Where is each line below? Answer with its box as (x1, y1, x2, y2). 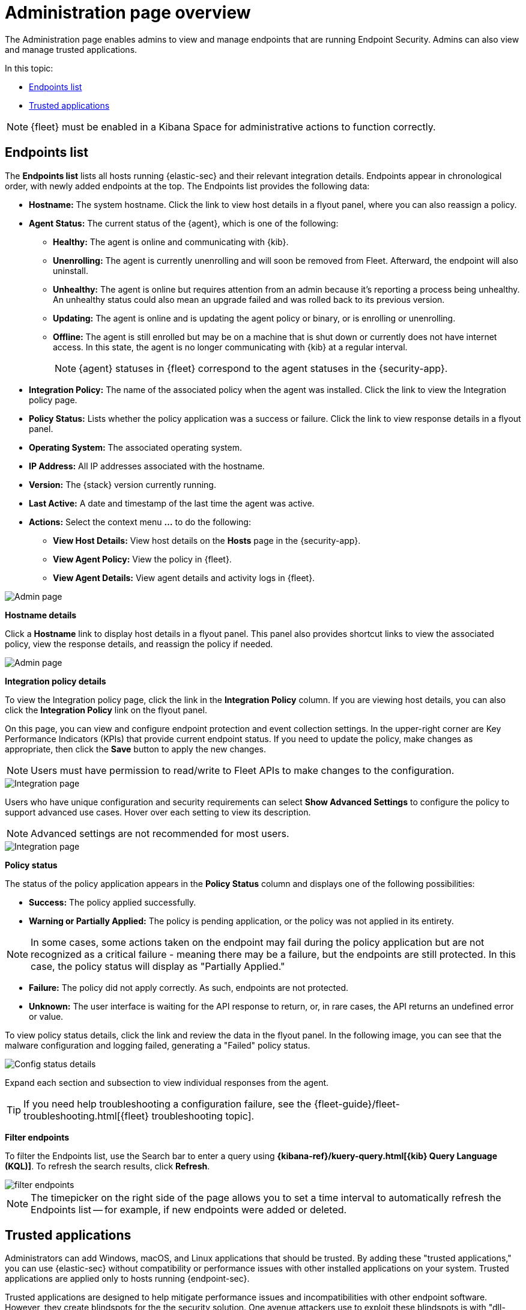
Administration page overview (5, 2, 251, 23)
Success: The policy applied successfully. (29, 897, 196, 907)
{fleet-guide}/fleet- (313, 1097, 400, 1110)
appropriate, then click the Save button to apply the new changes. (5, 743, 266, 754)
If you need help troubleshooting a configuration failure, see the (23, 1097, 312, 1110)
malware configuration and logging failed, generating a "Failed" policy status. (5, 1040, 310, 1050)
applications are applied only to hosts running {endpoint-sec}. (5, 1273, 250, 1284)
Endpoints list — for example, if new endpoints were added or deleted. (31, 1203, 347, 1216)
